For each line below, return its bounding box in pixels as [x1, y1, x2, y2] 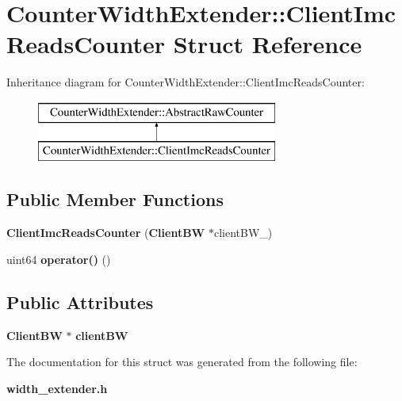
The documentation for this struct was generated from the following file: [6, 353, 358, 370]
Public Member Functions [6, 187, 224, 212]
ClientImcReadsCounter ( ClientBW [6, 224, 205, 241]
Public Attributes [6, 289, 154, 314]
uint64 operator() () [6, 250, 111, 267]
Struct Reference [173, 28, 362, 60]
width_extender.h [6, 380, 108, 396]
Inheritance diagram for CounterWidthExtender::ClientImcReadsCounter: [6, 74, 365, 90]
